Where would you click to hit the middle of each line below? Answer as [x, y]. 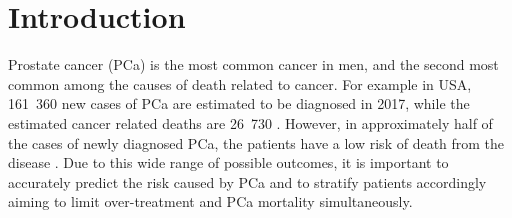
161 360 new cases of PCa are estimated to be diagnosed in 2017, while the [239, 103]
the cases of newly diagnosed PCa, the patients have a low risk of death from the [256, 142]
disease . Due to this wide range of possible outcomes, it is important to [228, 162]
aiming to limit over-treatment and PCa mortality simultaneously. [210, 201]
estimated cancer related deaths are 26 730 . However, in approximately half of [250, 122]
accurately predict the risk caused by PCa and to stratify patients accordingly [247, 181]
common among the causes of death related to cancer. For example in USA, [240, 83]
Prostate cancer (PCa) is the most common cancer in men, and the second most [253, 64]
